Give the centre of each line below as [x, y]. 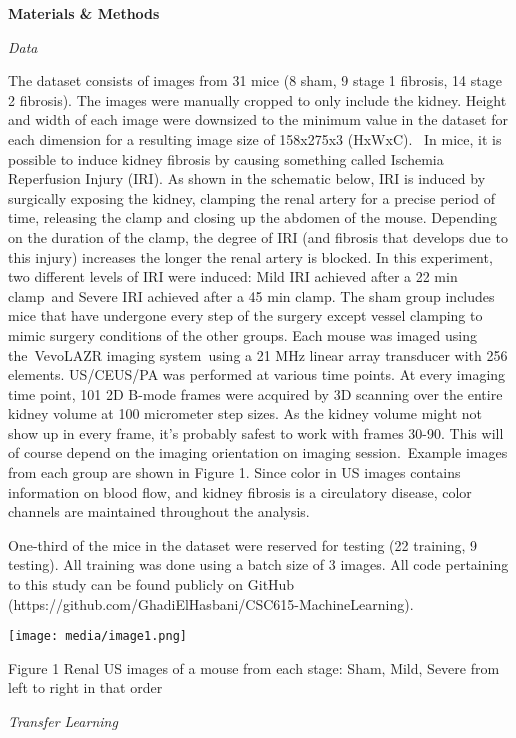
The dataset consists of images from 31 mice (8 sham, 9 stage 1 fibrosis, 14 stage [255, 80]
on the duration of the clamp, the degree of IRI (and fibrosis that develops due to [258, 236]
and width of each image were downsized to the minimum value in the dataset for [258, 119]
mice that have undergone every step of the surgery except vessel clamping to [245, 315]
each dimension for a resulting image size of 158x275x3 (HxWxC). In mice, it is [255, 138]
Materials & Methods [84, 13]
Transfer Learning [63, 721]
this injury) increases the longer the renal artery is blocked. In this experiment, [250, 256]
